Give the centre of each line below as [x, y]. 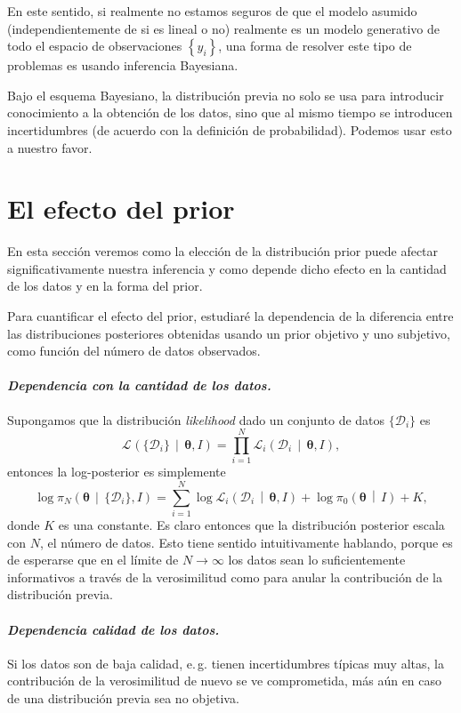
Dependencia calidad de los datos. [113, 629]
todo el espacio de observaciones [95, 46]
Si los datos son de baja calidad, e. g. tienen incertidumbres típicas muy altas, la [226, 663]
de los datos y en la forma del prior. [105, 286]
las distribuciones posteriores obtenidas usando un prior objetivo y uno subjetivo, [229, 333]
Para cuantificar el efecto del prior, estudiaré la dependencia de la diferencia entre [230, 316]
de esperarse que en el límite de [93, 560]
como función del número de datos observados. [134, 351]
